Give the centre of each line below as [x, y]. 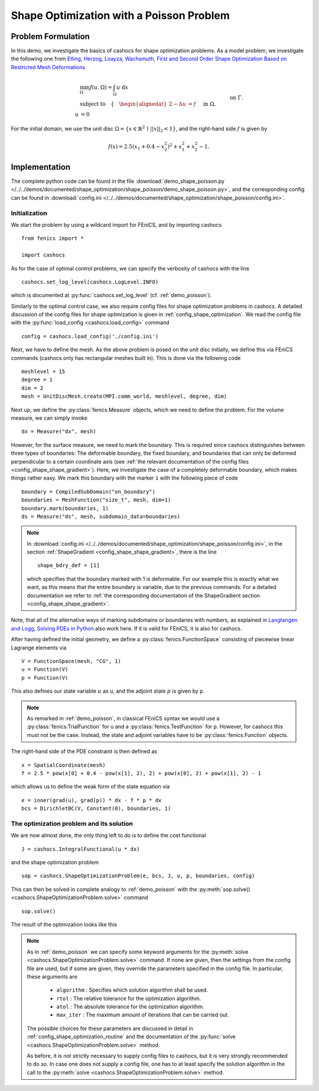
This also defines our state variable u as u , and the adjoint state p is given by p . [108, 691]
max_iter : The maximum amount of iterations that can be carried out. [143, 1015]
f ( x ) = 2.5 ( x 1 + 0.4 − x [136, 147]
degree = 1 [37, 380]
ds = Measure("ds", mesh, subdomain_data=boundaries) [101, 516]
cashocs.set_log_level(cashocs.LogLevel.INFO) [90, 282]
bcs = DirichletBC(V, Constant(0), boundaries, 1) [96, 809]
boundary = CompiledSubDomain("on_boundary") [89, 492]
